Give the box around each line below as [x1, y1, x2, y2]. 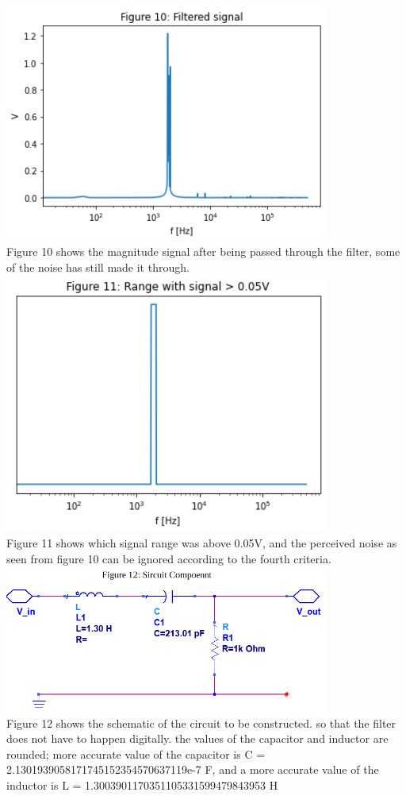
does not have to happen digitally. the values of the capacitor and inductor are [6, 730, 389, 747]
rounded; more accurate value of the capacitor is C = [6, 745, 266, 762]
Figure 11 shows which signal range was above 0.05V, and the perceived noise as [6, 534, 397, 551]
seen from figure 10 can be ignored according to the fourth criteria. [6, 550, 331, 566]
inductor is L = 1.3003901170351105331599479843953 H [6, 776, 278, 793]
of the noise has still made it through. [6, 258, 190, 275]
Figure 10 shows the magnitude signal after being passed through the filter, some [6, 243, 400, 260]
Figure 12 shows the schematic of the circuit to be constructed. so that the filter [6, 714, 396, 731]
